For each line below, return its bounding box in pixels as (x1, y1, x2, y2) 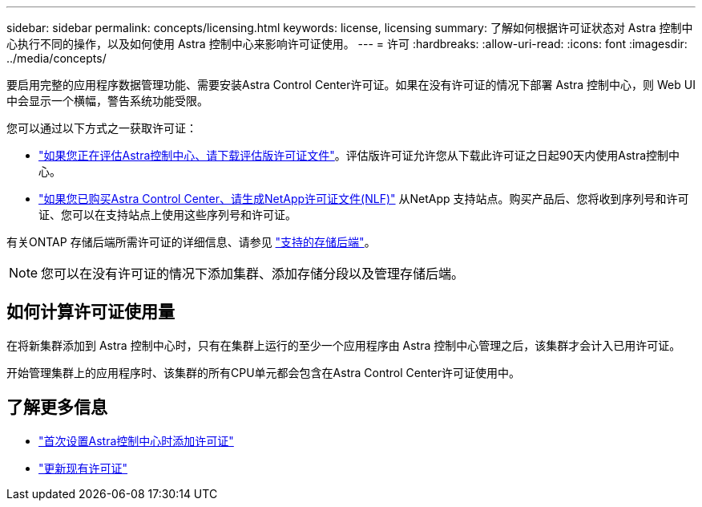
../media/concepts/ (6, 51, 107, 65)
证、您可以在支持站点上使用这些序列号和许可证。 (38, 208, 297, 221)
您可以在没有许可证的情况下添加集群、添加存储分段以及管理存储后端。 (41, 266, 465, 282)
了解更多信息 (6, 397, 107, 418)
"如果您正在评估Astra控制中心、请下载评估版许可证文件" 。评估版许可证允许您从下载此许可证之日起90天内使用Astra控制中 (38, 148, 680, 162)
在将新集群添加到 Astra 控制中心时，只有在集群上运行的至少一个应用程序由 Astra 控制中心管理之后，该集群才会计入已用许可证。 (6, 338, 681, 352)
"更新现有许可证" (38, 460, 128, 475)
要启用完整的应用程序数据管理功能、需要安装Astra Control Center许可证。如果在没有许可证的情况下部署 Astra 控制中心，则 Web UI (6, 78, 696, 91)
